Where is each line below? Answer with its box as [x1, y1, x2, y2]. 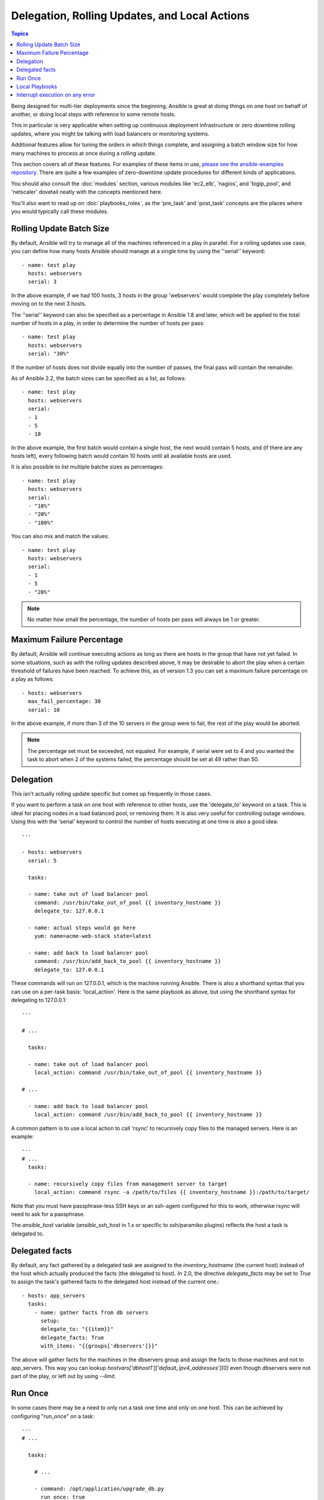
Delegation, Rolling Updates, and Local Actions [11, 9, 250, 22]
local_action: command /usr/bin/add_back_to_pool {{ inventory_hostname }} [34, 1111, 262, 1118]
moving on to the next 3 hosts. [11, 300, 86, 307]
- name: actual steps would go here [28, 924, 136, 931]
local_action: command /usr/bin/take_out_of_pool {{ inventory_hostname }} [34, 1069, 262, 1076]
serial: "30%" [28, 350, 70, 357]
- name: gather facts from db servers [34, 1309, 149, 1316]
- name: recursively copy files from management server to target [28, 1180, 227, 1187]
